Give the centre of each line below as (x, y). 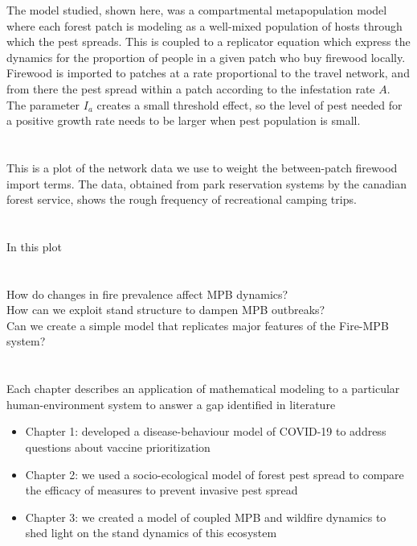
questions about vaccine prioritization (118, 447)
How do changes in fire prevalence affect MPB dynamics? (147, 294)
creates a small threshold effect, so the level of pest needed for (249, 104)
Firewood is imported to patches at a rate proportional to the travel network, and (208, 73)
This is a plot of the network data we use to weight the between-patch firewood (202, 167)
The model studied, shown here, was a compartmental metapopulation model (197, 10)
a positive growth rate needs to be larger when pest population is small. (184, 120)
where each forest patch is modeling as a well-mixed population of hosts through (204, 25)
